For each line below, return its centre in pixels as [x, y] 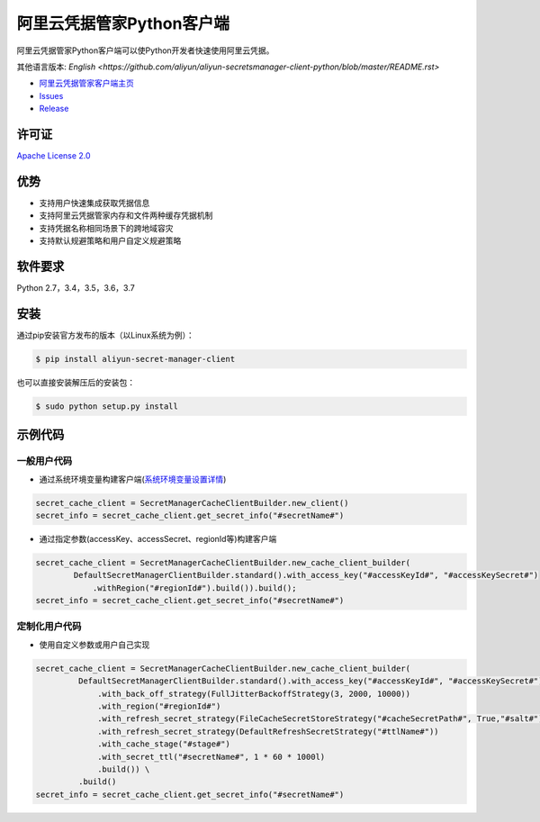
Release [54, 109]
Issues [51, 95]
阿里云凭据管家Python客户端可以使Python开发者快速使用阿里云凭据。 [145, 50]
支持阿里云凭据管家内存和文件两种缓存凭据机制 [126, 215]
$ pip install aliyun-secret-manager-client [135, 359]
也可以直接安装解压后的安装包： [76, 382]
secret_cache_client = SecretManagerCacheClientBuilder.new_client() [192, 503]
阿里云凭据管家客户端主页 [86, 83]
